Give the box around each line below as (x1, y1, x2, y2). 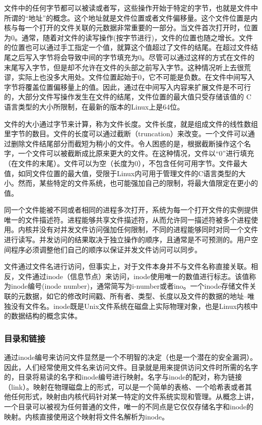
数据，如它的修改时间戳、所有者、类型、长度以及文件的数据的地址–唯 (25, 291, 254, 301)
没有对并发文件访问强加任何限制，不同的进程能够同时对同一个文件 (39, 224, 258, 235)
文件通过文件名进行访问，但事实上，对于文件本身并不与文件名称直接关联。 (4, 261, 251, 272)
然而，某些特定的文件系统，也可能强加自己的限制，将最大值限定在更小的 (18, 178, 258, 188)
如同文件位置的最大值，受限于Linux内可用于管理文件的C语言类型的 (18, 168, 239, 178)
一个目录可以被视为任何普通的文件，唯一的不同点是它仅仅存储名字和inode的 (4, 401, 254, 411)
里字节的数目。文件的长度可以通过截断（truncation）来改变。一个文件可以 (4, 128, 248, 139)
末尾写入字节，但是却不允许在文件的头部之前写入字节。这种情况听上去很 (4, 62, 244, 72)
